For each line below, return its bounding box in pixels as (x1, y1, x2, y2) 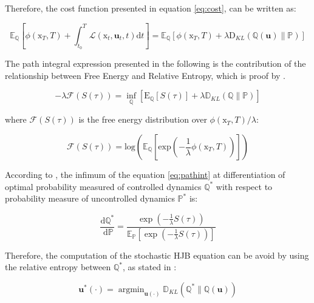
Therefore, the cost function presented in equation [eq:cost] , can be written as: (5, 2, 296, 14)
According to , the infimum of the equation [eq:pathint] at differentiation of (5, 168, 285, 180)
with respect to (216, 180, 273, 192)
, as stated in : (122, 260, 177, 273)
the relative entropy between (5, 260, 111, 273)
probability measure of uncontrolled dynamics (5, 192, 175, 205)
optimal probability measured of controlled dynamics (5, 180, 202, 192)
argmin (118, 285, 145, 294)
